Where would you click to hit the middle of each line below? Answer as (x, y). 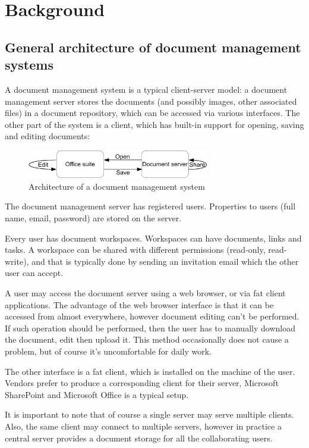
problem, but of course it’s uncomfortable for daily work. (108, 351)
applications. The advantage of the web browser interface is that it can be (139, 304)
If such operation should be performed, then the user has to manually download (150, 328)
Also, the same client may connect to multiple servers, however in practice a (143, 426)
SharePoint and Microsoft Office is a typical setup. (97, 394)
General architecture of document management (153, 47)
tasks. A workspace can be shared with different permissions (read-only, (135, 250)
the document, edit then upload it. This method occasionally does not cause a (147, 339)
